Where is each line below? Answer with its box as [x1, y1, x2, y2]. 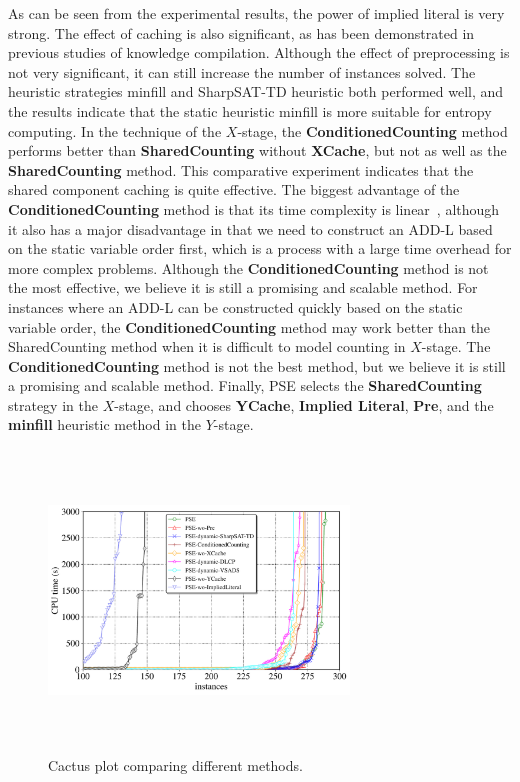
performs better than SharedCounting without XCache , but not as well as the [8, 140, 507, 161]
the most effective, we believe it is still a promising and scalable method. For [8, 277, 478, 298]
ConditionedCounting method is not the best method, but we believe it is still [8, 355, 506, 376]
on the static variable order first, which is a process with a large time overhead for [8, 238, 512, 259]
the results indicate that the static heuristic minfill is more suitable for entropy [8, 100, 492, 121]
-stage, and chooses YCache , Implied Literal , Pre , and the [114, 394, 494, 415]
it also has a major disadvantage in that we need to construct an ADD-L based [8, 218, 493, 239]
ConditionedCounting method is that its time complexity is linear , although [8, 198, 500, 219]
